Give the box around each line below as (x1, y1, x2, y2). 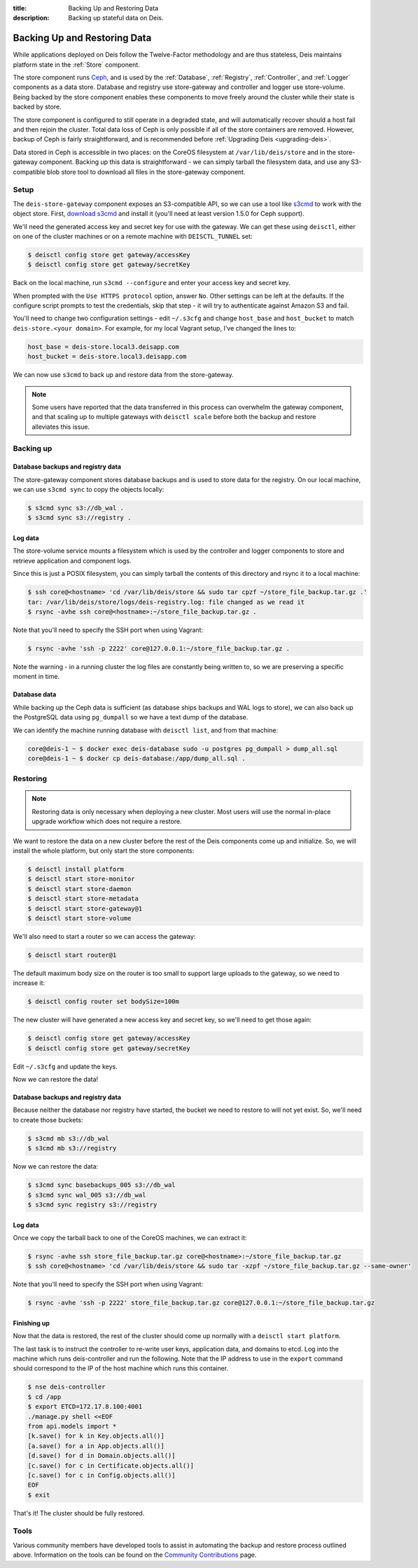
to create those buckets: (13, 1115, 83, 1124)
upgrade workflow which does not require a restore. (32, 817, 182, 826)
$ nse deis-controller (27, 1383, 106, 1391)
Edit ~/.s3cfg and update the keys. (13, 1062, 118, 1071)
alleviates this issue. (32, 422, 90, 431)
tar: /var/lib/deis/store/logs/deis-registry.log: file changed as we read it (27, 598, 305, 606)
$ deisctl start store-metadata (27, 895, 139, 903)
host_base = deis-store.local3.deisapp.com (27, 343, 180, 350)
